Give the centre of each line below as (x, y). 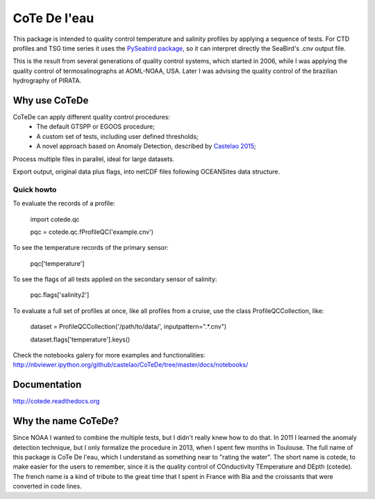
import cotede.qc (55, 219)
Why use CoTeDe (51, 100)
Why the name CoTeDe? (66, 421)
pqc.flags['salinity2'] (60, 295)
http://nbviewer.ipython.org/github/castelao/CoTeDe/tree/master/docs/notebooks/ (131, 365)
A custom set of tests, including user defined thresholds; (117, 136)
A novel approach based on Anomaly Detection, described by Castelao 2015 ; (146, 146)
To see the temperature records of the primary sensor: (91, 248)
